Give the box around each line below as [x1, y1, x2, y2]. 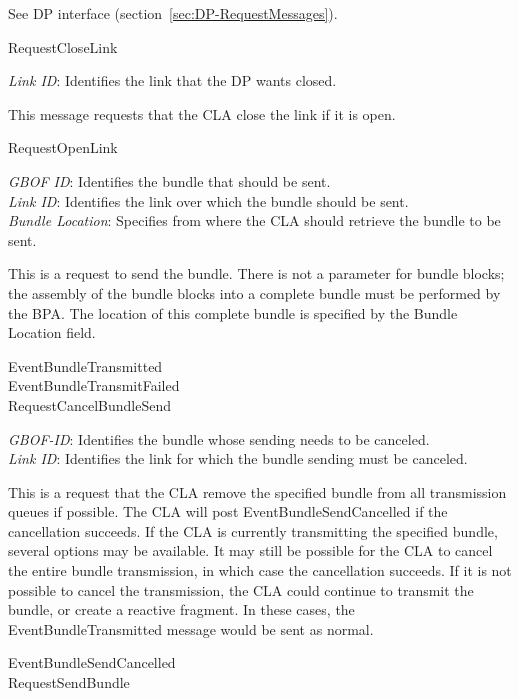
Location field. [8, 322, 96, 343]
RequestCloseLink [8, 36, 118, 57]
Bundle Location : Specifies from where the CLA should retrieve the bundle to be [8, 210, 501, 231]
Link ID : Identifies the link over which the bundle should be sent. [8, 190, 409, 211]
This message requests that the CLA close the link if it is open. [8, 103, 396, 124]
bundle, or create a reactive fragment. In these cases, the [8, 599, 355, 620]
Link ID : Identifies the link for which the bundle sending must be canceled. [8, 448, 468, 469]
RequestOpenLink [8, 137, 118, 158]
